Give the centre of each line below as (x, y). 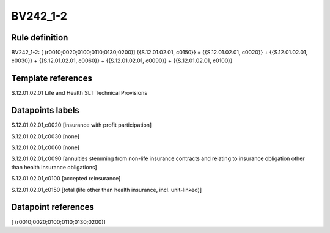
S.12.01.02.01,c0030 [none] (45, 136)
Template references (52, 79)
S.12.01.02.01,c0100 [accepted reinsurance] (66, 179)
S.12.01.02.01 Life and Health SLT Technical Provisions (79, 93)
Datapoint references (53, 207)
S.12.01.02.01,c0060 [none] (45, 147)
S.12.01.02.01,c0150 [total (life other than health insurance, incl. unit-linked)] (106, 190)
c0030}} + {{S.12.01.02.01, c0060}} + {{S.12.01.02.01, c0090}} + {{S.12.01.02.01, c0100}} (122, 61)
